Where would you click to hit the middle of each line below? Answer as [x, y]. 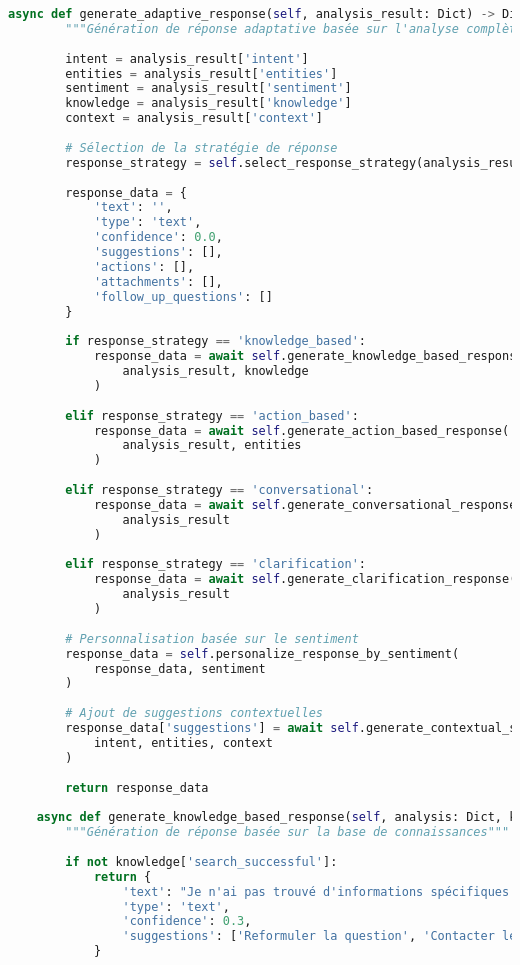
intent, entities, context [183, 742]
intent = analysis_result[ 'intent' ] [187, 58]
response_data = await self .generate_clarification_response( [305, 579]
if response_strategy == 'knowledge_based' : [216, 341]
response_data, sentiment [179, 668]
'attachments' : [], [158, 281]
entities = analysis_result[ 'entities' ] [201, 73]
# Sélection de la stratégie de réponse [201, 147]
